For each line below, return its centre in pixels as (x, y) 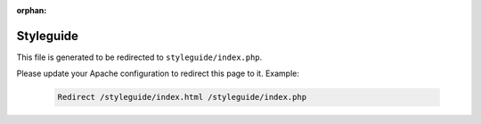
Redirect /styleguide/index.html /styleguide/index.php (182, 97)
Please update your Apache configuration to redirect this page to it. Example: (158, 74)
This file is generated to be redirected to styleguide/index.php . (139, 57)
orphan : (32, 10)
